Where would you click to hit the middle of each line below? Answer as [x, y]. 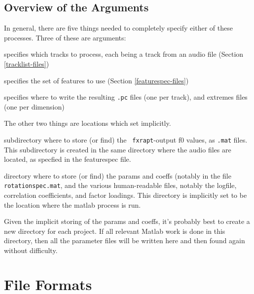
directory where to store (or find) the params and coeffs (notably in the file [118, 175]
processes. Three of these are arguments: [65, 37]
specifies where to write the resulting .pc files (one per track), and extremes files [126, 97]
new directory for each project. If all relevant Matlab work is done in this [115, 231]
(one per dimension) [34, 106]
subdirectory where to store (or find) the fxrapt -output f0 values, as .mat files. [126, 140]
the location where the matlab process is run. [73, 204]
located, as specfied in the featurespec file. [68, 159]
